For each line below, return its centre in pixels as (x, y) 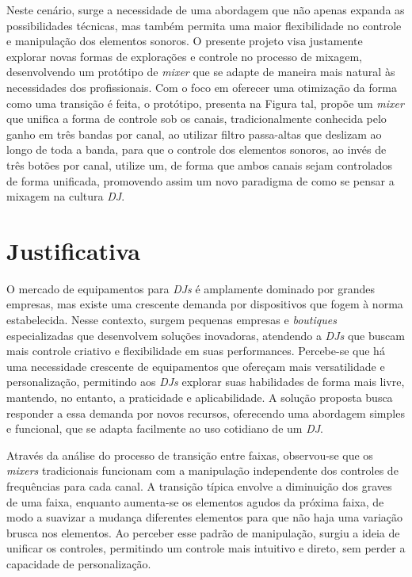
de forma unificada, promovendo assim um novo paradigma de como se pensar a (200, 180)
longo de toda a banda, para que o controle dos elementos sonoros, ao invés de (196, 149)
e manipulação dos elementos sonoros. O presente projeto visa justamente (185, 41)
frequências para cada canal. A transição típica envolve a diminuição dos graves (199, 485)
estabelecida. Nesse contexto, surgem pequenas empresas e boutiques (172, 320)
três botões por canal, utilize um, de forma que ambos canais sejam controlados (200, 164)
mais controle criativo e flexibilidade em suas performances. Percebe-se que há (196, 351)
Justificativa (73, 250)
